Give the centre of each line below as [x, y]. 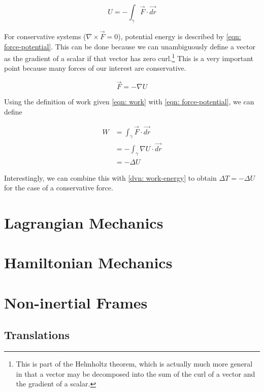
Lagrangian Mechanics [84, 222]
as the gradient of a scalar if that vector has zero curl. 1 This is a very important [129, 57]
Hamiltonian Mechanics [88, 262]
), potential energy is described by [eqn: [179, 36]
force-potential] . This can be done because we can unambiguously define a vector [130, 46]
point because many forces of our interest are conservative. [95, 68]
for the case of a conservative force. [59, 188]
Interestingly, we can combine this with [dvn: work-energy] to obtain [110, 177]
